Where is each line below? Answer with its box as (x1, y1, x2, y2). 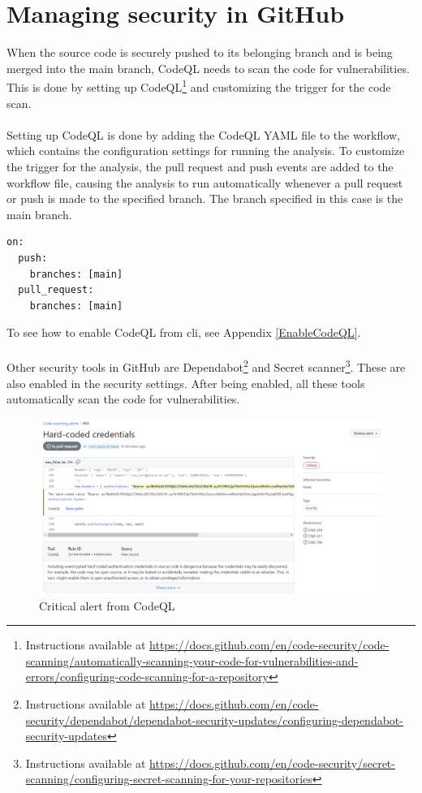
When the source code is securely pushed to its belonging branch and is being (6, 44, 393, 61)
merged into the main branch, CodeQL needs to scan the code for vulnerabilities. (6, 59, 410, 76)
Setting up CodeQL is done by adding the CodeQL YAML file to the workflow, (6, 126, 400, 143)
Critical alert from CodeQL (39, 597, 175, 614)
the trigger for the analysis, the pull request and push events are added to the (6, 157, 394, 175)
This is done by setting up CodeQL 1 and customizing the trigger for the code (6, 76, 391, 95)
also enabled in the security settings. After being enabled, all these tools (6, 374, 365, 391)
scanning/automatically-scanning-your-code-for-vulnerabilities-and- (25, 652, 359, 669)
